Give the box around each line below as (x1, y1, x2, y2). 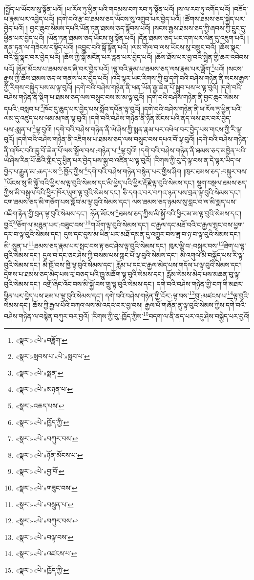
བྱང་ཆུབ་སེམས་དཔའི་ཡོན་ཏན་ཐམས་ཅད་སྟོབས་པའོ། (30, 23, 151, 33)
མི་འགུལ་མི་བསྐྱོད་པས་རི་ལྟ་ (180, 250, 244, 260)
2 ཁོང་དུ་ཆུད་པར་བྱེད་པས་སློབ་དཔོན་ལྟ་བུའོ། (40, 102, 141, 113)
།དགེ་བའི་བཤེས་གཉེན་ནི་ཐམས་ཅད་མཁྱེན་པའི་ (139, 145, 247, 155)
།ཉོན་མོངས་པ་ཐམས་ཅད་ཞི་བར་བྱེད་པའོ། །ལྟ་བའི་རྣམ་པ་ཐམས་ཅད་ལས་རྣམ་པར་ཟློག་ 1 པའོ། (16, 62, 225, 73)
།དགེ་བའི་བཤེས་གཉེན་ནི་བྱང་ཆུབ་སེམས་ (147, 92, 240, 102)
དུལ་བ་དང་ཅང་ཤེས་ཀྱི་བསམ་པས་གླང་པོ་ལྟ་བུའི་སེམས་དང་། (42, 250, 178, 260)
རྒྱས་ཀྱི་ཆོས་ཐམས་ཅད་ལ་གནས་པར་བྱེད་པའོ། (4, 72, 108, 83)
